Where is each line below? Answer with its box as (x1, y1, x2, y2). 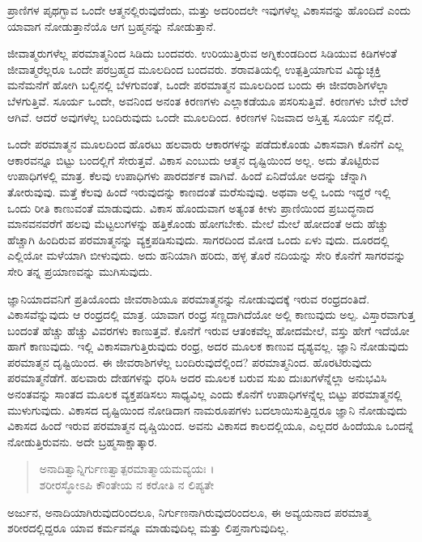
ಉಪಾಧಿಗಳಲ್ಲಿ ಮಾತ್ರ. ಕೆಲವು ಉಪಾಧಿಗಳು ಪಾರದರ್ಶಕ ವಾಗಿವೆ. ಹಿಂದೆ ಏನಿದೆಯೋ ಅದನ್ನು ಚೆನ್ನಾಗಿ (7, 167, 367, 184)
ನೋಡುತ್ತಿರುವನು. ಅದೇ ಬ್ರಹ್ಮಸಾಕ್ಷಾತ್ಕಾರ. (7, 432, 157, 450)
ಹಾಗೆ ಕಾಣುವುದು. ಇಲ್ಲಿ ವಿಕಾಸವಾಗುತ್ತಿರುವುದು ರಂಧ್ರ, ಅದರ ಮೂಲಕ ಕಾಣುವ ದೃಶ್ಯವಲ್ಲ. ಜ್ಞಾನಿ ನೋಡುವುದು (7, 338, 409, 355)
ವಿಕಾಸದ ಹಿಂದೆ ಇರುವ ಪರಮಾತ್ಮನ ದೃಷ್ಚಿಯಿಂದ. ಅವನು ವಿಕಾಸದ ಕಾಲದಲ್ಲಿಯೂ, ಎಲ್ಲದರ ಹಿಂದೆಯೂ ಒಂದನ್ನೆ (7, 417, 414, 434)
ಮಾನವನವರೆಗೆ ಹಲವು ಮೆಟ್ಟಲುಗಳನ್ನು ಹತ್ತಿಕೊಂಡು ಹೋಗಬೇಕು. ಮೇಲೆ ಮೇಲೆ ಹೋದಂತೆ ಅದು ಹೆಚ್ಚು (7, 215, 389, 232)
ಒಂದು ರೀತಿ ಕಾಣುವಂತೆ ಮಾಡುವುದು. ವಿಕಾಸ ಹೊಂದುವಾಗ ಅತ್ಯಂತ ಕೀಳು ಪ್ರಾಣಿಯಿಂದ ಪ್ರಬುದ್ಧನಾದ (7, 199, 374, 216)
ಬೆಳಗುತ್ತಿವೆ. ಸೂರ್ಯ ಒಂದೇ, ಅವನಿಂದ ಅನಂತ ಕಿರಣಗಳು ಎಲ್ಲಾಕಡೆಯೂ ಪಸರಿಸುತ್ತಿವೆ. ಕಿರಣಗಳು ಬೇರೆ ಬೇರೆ (7, 92, 408, 109)
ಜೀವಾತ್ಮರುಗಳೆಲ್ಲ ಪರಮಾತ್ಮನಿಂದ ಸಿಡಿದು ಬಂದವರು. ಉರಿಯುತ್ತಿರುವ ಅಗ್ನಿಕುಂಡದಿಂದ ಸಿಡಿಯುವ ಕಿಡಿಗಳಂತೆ (7, 45, 398, 62)
